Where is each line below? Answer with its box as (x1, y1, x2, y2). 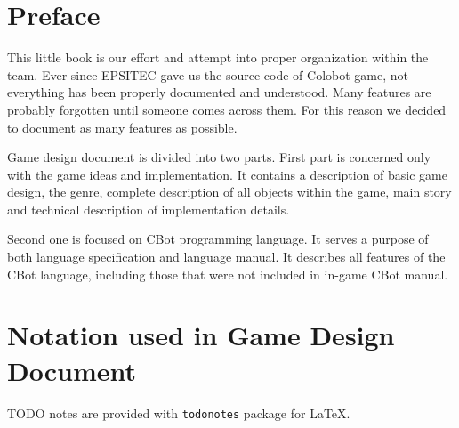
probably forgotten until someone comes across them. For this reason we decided (7, 100, 447, 118)
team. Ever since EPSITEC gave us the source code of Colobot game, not (7, 65, 408, 84)
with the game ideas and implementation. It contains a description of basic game (7, 165, 447, 183)
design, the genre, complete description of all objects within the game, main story (7, 182, 452, 201)
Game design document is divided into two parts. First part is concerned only (7, 148, 431, 166)
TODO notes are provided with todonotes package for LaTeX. (7, 403, 350, 422)
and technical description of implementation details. (7, 199, 290, 218)
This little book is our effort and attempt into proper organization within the (7, 48, 429, 67)
